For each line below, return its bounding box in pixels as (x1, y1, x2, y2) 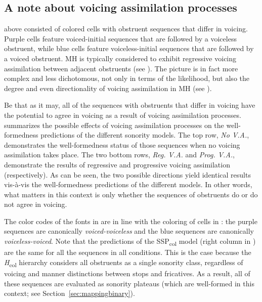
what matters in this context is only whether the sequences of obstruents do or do (4, 189, 258, 199)
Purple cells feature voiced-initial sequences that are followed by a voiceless (4, 33, 237, 44)
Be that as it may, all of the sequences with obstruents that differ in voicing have (4, 100, 255, 110)
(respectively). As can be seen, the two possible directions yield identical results (4, 169, 251, 180)
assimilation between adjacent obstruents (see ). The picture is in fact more (4, 63, 238, 73)
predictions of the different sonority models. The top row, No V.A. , (40, 130, 249, 140)
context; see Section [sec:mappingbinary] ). (4, 288, 135, 298)
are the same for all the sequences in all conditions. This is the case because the (4, 247, 251, 257)
